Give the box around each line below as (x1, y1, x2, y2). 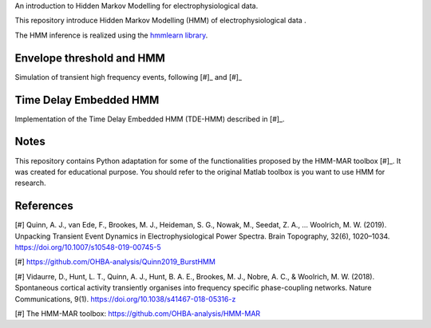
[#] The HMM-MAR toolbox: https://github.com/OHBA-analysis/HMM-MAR (14, 308, 261, 318)
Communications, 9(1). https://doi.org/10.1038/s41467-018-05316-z (14, 294, 236, 303)
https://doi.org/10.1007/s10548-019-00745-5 (14, 242, 161, 251)
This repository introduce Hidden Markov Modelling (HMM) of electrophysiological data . (14, 16, 306, 26)
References (14, 200, 73, 213)
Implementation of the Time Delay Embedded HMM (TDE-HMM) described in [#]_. (14, 114, 285, 124)
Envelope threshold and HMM (14, 51, 165, 65)
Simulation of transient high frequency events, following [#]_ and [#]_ (14, 72, 243, 81)
